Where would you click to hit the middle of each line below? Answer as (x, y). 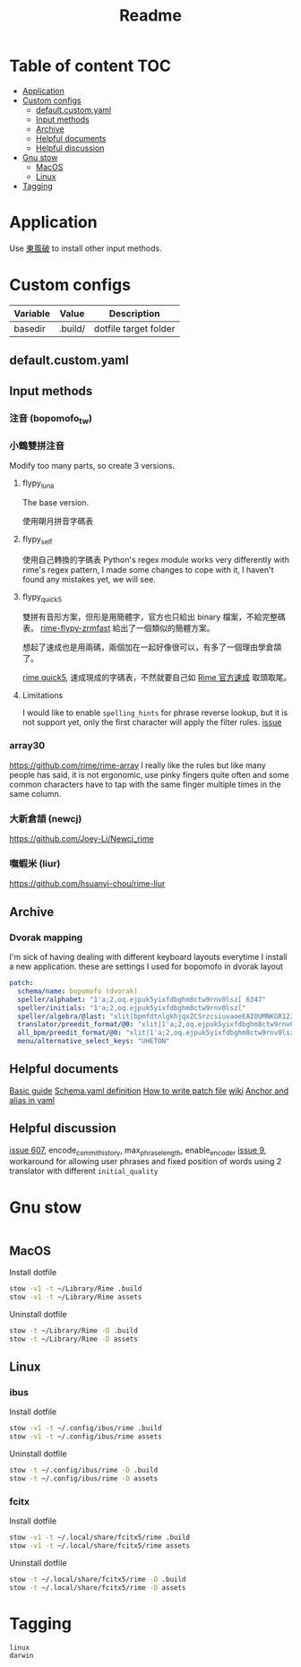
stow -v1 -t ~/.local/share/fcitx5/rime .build (100, 1538)
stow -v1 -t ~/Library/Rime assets (76, 1297)
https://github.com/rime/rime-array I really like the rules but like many (138, 765)
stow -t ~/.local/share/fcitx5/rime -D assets (98, 1587)
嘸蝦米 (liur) (35, 863)
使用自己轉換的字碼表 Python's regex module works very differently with (155, 559)
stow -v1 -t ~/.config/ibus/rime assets (86, 1437)
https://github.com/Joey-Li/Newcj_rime (82, 839)
